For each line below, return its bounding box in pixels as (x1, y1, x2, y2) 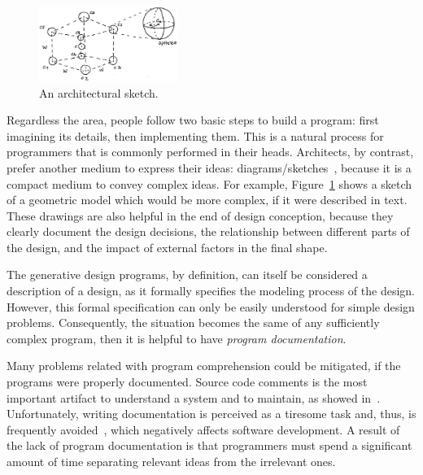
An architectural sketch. (39, 84, 159, 101)
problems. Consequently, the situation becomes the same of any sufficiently (7, 314, 380, 331)
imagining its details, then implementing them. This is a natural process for (7, 127, 384, 144)
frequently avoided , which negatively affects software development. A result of (7, 421, 400, 438)
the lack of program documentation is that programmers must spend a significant (7, 437, 412, 454)
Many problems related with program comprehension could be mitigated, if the (7, 357, 401, 374)
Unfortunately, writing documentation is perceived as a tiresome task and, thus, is (7, 405, 416, 422)
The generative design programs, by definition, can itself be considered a (7, 266, 368, 283)
